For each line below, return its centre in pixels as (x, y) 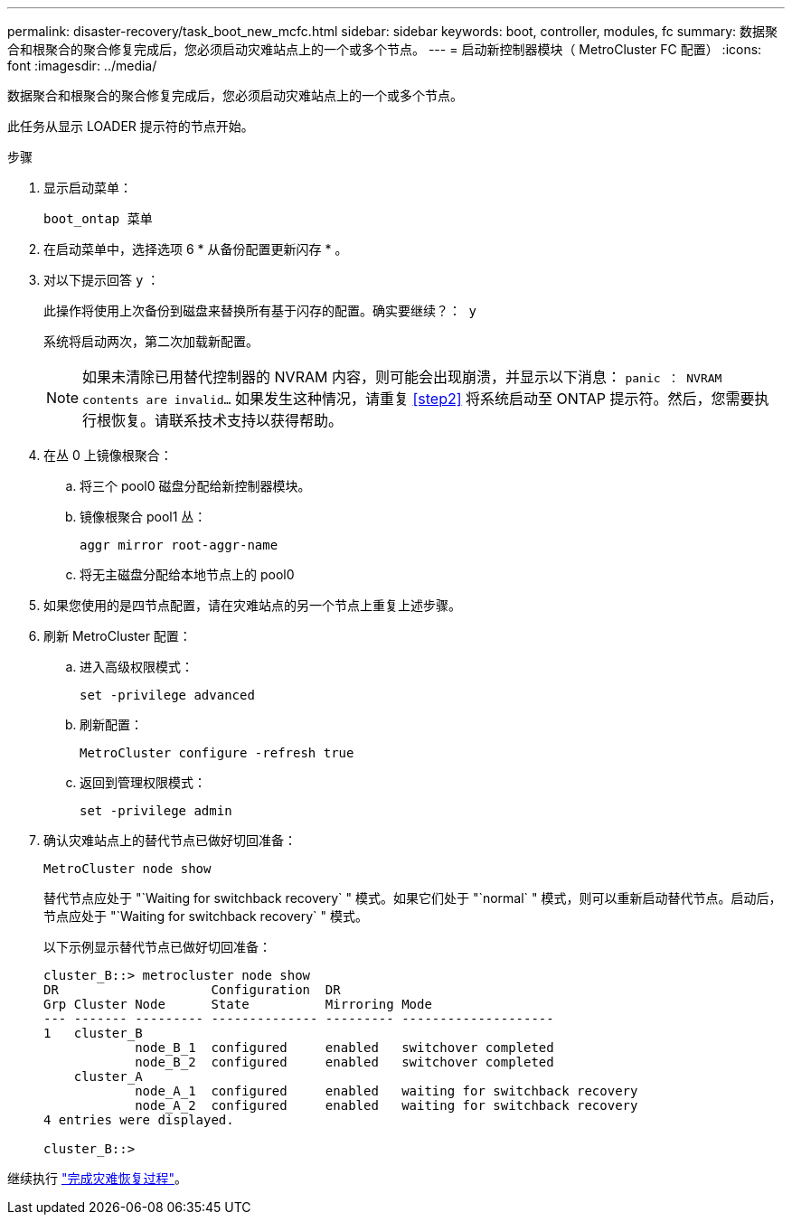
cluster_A (108, 1076)
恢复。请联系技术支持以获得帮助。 (227, 420)
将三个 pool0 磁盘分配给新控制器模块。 (195, 486)
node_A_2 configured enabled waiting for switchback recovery (387, 1105)
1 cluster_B (93, 1033)
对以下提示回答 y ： (102, 280)
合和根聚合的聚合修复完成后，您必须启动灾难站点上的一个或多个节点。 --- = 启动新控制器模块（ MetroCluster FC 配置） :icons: (385, 49)
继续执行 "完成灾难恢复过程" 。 (97, 1178)
